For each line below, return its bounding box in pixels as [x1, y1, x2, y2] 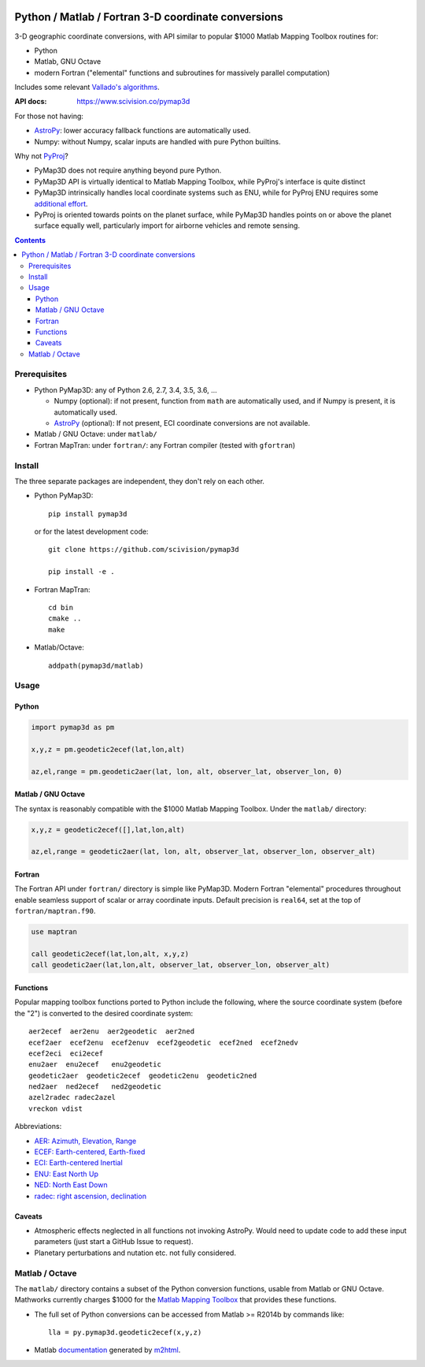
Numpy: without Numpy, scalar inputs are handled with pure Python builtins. [34, 136, 281, 146]
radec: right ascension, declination [34, 1191, 147, 1201]
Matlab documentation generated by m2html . [34, 1345, 181, 1355]
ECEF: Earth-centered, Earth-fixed [34, 1147, 146, 1157]
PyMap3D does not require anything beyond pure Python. [34, 166, 222, 175]
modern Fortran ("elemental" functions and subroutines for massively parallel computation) [34, 68, 331, 77]
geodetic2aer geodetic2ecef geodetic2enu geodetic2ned [28, 1071, 257, 1080]
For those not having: [14, 111, 84, 121]
